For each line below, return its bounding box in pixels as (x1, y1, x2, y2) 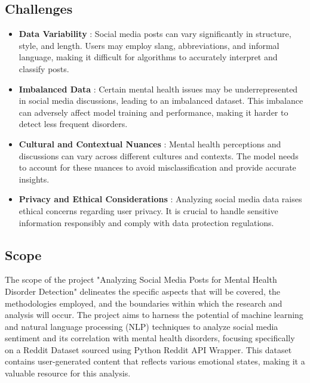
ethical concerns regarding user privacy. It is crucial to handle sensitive (19, 204, 278, 217)
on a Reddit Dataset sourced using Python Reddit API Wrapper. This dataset (5, 343, 292, 356)
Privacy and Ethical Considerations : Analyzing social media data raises (19, 193, 302, 205)
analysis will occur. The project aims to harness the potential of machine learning (5, 308, 303, 321)
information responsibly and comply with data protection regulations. (19, 216, 274, 228)
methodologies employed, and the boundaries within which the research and (5, 296, 283, 309)
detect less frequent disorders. (19, 118, 128, 130)
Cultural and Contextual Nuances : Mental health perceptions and (19, 137, 281, 150)
